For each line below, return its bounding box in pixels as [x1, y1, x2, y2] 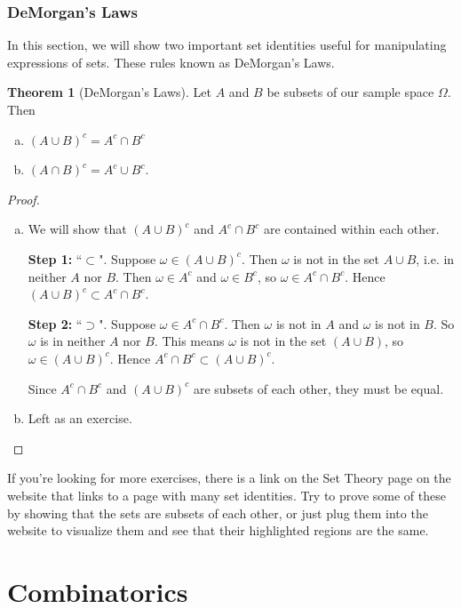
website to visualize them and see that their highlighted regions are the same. [7, 521, 429, 540]
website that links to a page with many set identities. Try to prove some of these [7, 485, 446, 504]
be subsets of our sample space [266, 83, 434, 101]
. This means [154, 332, 225, 350]
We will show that [28, 220, 127, 238]
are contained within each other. [263, 220, 440, 238]
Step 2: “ [28, 314, 83, 333]
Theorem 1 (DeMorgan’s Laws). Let [7, 83, 212, 101]
